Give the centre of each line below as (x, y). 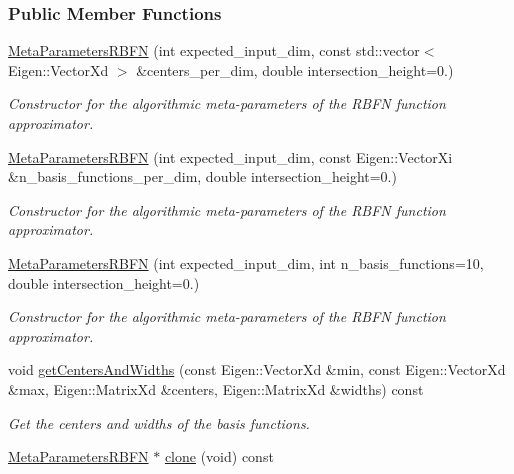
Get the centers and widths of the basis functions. (159, 422)
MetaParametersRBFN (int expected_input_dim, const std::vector (214, 50)
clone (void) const (219, 456)
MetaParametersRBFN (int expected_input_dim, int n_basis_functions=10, (246, 262)
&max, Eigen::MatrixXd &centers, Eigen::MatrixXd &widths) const (216, 388)
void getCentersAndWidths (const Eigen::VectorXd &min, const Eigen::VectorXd (257, 369)
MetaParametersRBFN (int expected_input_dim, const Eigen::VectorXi (230, 156)
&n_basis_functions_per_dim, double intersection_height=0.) (202, 176)
